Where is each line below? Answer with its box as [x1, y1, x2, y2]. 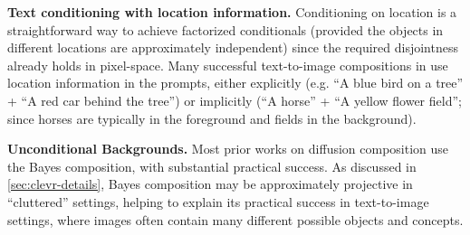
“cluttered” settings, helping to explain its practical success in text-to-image [7, 192, 429, 211]
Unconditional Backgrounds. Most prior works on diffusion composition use [7, 139, 449, 158]
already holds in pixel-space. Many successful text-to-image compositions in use [7, 55, 448, 74]
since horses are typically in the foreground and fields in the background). [7, 108, 417, 127]
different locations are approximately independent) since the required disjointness [7, 38, 458, 57]
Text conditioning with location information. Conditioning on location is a [7, 3, 457, 21]
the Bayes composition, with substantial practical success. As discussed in [7, 156, 417, 175]
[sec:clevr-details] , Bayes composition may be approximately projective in [7, 174, 413, 193]
